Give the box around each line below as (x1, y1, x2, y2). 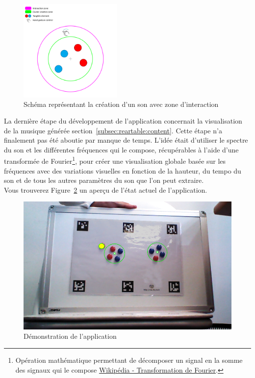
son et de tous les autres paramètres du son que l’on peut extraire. (4, 175, 204, 185)
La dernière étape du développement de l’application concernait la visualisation (4, 115, 242, 126)
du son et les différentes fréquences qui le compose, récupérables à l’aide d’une (4, 144, 239, 154)
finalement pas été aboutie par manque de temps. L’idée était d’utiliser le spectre (4, 135, 248, 145)
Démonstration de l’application (24, 331, 117, 341)
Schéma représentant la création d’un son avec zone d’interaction (24, 99, 219, 109)
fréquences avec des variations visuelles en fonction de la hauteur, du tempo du (4, 165, 241, 176)
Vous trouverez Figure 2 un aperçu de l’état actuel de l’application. (4, 184, 207, 195)
